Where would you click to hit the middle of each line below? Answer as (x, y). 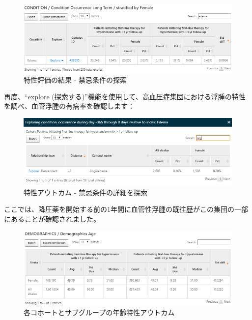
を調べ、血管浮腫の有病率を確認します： (69, 106)
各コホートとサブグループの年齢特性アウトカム (99, 312)
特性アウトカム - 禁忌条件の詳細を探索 (85, 192)
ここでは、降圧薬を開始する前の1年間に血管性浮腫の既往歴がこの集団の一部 (126, 209)
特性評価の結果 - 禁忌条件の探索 (75, 80)
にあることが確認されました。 (52, 218)
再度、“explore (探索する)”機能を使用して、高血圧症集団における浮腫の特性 (125, 96)
